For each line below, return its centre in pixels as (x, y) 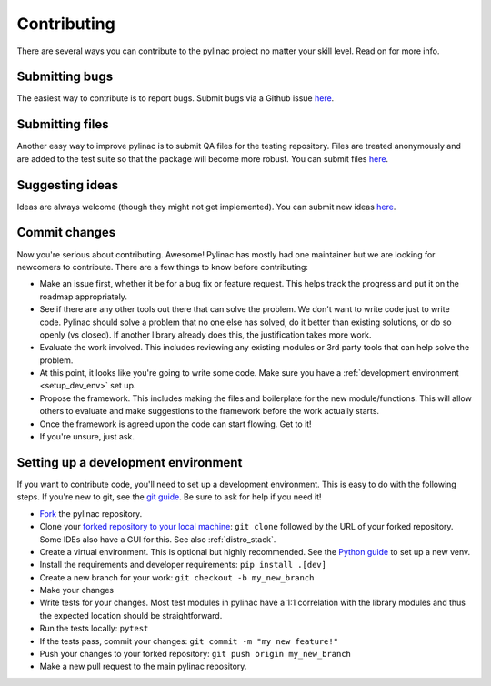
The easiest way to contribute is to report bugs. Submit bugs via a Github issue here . (175, 98)
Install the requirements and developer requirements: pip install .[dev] (183, 565)
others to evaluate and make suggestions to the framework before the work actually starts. (210, 411)
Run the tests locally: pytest (94, 629)
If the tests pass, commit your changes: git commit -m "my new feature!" (189, 641)
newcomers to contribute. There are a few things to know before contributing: (163, 267)
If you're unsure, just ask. (87, 437)
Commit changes (66, 232)
